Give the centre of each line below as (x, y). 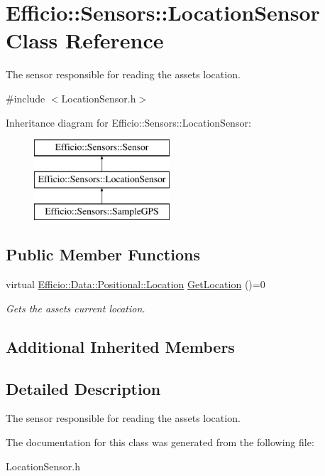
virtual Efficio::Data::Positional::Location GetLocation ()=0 (136, 284)
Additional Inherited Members (120, 346)
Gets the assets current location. (76, 308)
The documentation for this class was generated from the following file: (160, 442)
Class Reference (85, 40)
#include (26, 98)
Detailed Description (83, 388)
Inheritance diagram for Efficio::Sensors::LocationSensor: (128, 122)
